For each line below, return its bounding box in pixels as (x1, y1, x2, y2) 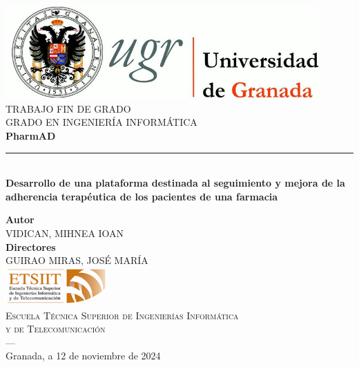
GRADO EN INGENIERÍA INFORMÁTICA (6, 115, 197, 129)
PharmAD (6, 128, 56, 142)
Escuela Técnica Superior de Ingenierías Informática (6, 308, 239, 322)
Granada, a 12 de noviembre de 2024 (6, 348, 161, 363)
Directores (6, 239, 56, 254)
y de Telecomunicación (6, 321, 106, 336)
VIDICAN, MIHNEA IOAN (6, 225, 124, 240)
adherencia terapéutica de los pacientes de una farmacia (6, 189, 278, 203)
